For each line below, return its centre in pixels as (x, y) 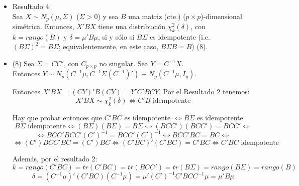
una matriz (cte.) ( (157, 16)
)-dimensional (221, 16)
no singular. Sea (124, 63)
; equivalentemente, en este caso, (109, 46)
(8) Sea (23, 63)
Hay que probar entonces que (57, 117)
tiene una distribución (132, 26)
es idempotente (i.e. (180, 36)
